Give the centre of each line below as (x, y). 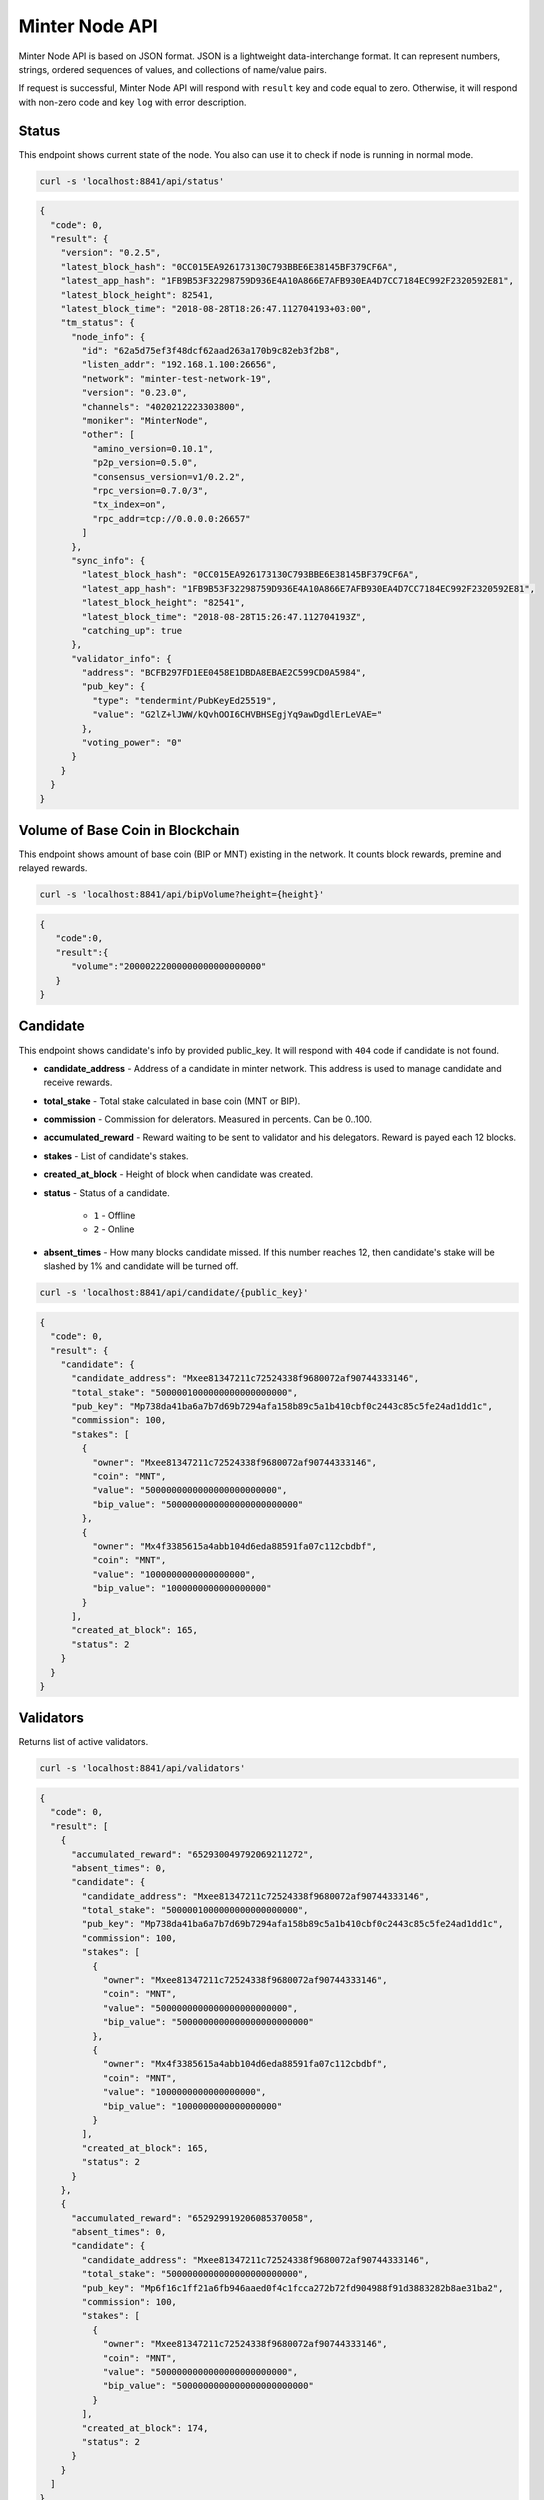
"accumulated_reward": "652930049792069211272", (192, 1854)
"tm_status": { (97, 323)
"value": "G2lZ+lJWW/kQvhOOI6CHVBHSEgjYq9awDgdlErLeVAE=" (237, 714)
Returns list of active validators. (83, 1742)
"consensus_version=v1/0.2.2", (168, 476)
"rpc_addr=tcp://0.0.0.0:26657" (171, 518)
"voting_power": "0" (132, 743)
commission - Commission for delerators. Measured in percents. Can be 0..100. (207, 1119)
